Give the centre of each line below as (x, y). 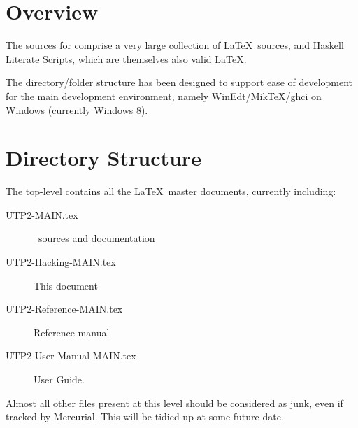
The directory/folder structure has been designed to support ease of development (179, 82)
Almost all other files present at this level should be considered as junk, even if (174, 402)
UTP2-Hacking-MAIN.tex (61, 262)
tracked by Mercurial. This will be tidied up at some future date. (145, 416)
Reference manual (72, 332)
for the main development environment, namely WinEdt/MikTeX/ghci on (164, 95)
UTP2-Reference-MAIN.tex (64, 309)
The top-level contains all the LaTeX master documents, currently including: (171, 191)
